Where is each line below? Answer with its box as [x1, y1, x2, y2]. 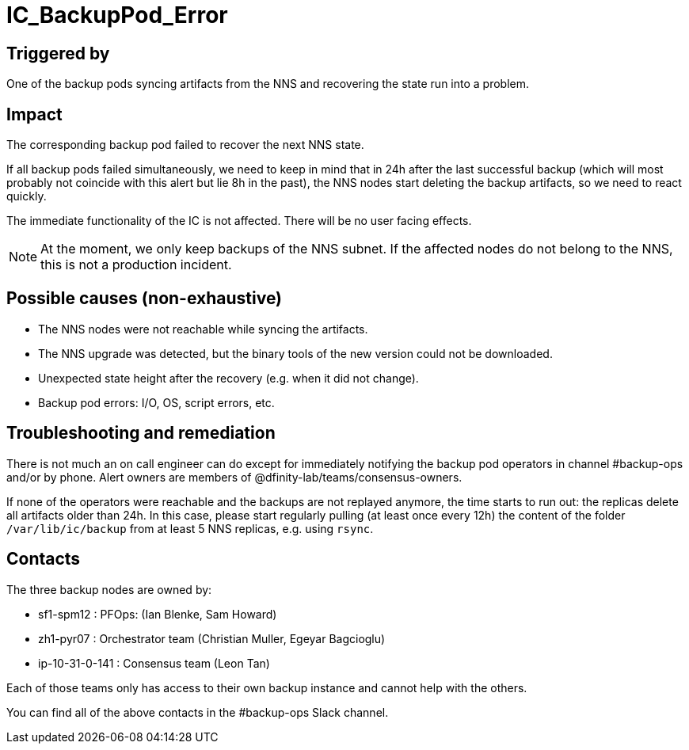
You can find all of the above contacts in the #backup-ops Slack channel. [6, 705, 389, 719]
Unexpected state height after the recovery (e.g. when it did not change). [38, 371, 419, 385]
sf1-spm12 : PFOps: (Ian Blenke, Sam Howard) [38, 607, 277, 621]
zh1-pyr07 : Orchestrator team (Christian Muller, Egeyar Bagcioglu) [38, 631, 386, 645]
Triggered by [6, 43, 110, 63]
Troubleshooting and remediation [6, 423, 276, 444]
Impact [6, 104, 63, 124]
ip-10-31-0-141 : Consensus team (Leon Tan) [38, 656, 270, 670]
